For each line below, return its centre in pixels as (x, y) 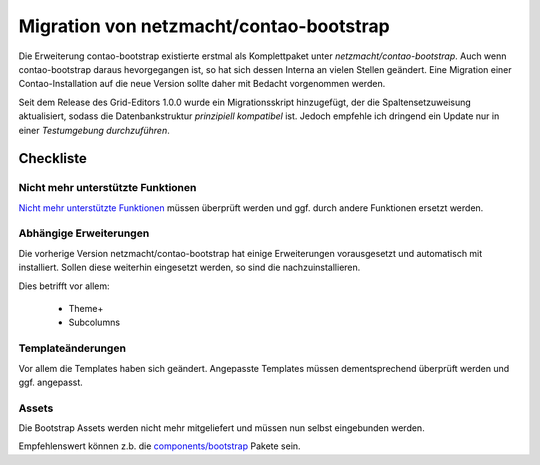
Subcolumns (94, 322)
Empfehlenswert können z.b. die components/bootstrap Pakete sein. (159, 446)
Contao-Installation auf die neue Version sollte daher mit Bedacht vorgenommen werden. (202, 84)
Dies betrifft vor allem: (64, 286)
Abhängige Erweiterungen (84, 233)
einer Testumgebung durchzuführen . (94, 130)
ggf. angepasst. (51, 382)
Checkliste (52, 158)
